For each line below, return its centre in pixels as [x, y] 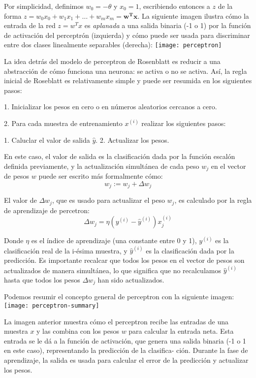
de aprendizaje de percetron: [47, 210]
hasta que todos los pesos [42, 279]
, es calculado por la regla [213, 200]
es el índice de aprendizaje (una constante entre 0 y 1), [114, 240]
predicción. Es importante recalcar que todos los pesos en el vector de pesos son [124, 260]
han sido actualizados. [131, 279]
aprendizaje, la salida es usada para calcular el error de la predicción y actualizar [126, 360]
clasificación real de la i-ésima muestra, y [66, 250]
